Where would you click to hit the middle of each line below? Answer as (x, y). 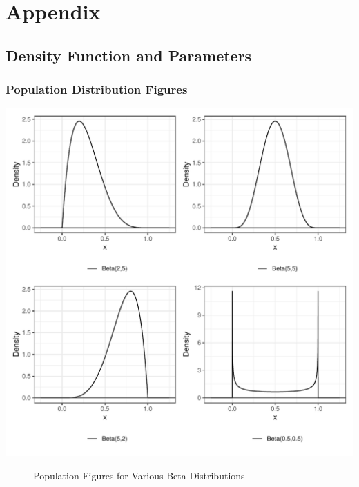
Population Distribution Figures (97, 89)
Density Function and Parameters (129, 55)
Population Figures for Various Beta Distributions (139, 475)
